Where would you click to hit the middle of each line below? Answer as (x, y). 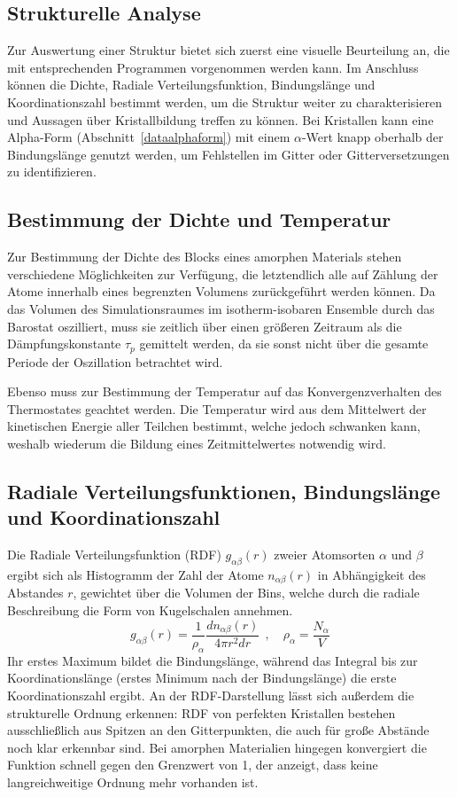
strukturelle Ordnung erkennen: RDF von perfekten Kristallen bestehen (201, 712)
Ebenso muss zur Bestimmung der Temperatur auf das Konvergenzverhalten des (225, 391)
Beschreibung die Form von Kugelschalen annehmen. (150, 609)
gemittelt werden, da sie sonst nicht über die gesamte (284, 344)
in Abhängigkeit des (372, 574)
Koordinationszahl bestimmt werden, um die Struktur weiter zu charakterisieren (225, 102)
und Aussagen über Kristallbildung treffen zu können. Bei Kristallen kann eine (221, 119)
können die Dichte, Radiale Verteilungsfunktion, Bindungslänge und (191, 85)
